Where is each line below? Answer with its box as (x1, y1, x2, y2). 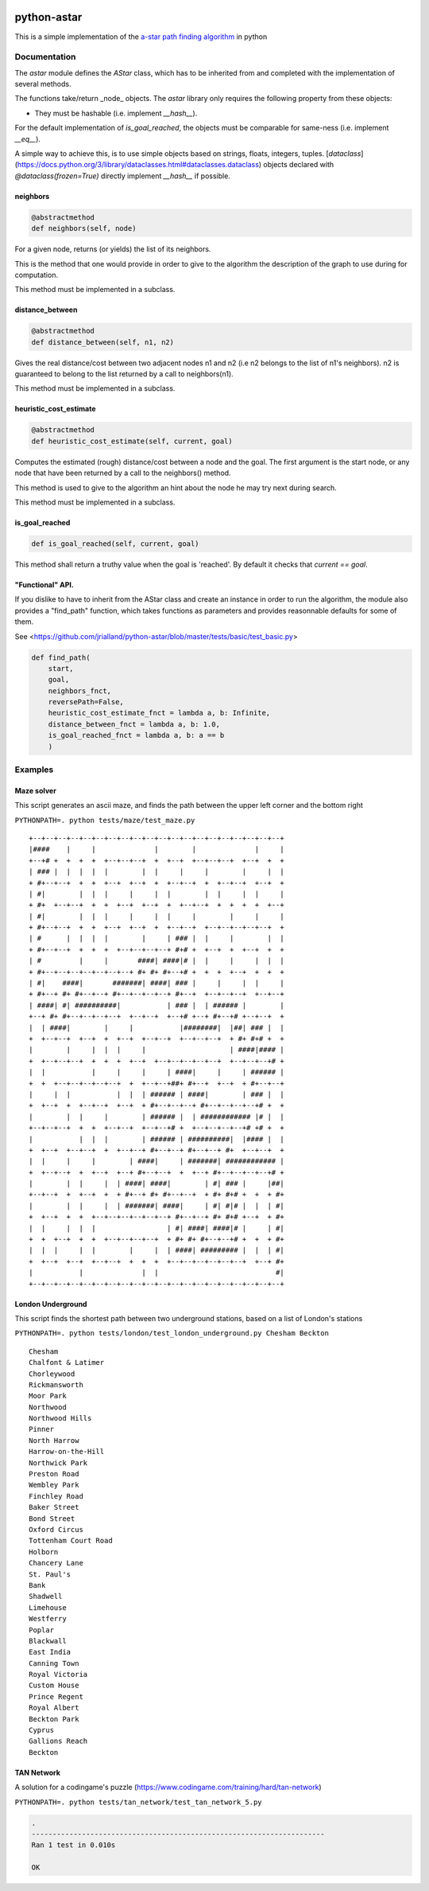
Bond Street (29, 1514, 75, 1523)
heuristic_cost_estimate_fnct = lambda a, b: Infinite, (48, 708, 271, 718)
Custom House (29, 1681, 79, 1690)
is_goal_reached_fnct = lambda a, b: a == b (48, 731, 225, 740)
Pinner (29, 1425, 55, 1434)
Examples (14, 764, 54, 775)
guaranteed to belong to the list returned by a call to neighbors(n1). (14, 369, 234, 379)
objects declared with (263, 160, 334, 170)
